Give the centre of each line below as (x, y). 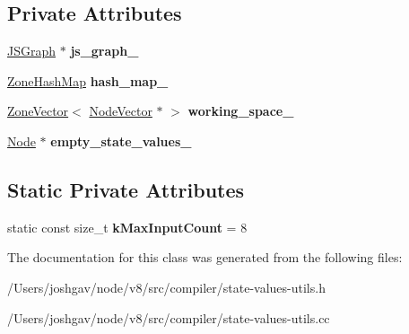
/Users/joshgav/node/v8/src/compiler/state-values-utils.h (166, 287)
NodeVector (121, 111)
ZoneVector (38, 111)
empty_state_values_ (121, 141)
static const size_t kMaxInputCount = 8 (127, 227)
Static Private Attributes (126, 189)
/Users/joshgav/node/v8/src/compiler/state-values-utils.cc (169, 317)
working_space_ (241, 111)
